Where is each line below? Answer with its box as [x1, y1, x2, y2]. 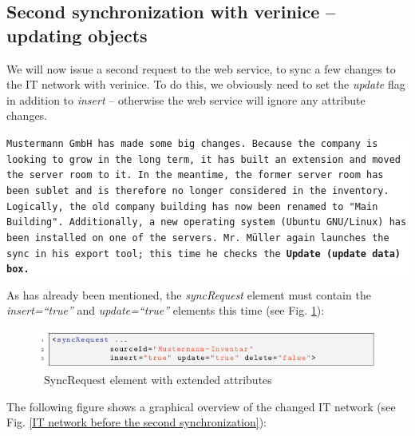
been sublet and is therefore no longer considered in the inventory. [6, 184, 389, 196]
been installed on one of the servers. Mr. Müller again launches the [6, 232, 389, 244]
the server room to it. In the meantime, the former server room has [6, 169, 384, 181]
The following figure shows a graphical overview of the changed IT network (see [6, 398, 396, 414]
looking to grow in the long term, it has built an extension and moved [6, 153, 401, 165]
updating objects [6, 22, 148, 47]
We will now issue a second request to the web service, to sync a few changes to [6, 60, 396, 77]
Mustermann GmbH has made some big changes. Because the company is [6, 137, 378, 149]
